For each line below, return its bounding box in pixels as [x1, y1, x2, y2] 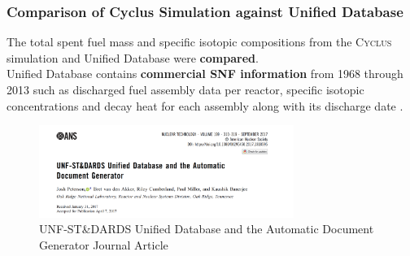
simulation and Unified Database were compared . [7, 49, 259, 66]
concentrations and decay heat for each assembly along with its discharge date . [7, 97, 403, 114]
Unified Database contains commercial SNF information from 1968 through [7, 65, 403, 82]
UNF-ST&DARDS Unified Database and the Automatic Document [39, 220, 374, 237]
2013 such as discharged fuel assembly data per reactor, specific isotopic [7, 81, 364, 98]
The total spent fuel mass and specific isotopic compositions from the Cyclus [7, 33, 392, 50]
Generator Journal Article [39, 236, 168, 253]
